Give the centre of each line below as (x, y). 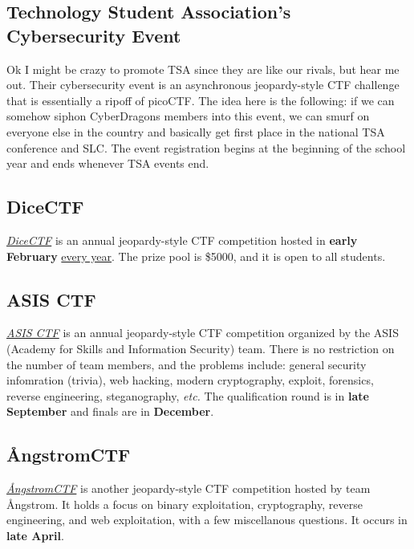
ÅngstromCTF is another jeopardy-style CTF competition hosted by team (189, 488)
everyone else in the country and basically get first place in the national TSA (196, 131)
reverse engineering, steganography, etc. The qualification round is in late (188, 395)
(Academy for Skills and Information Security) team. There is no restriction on (201, 348)
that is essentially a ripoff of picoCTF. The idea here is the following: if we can (201, 100)
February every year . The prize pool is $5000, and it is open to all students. (196, 256)
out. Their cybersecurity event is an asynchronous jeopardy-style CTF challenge (203, 85)
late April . (35, 535)
